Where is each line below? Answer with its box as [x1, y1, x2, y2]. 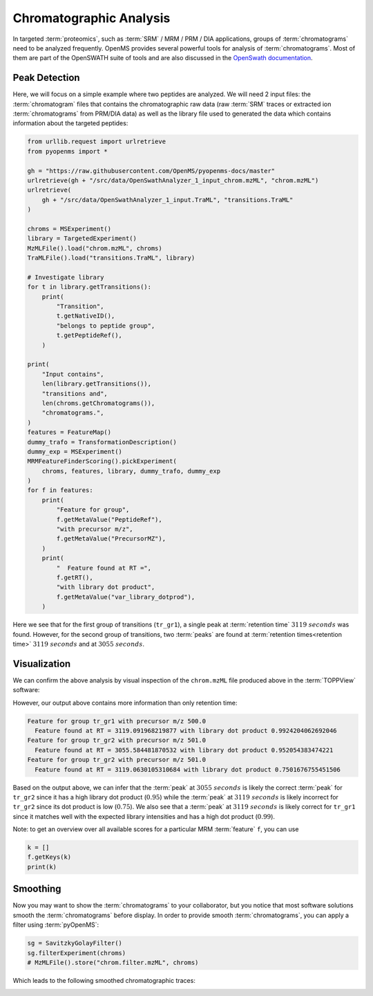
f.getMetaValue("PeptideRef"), [56, 516, 162, 523]
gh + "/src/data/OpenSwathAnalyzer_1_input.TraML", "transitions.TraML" [41, 196, 294, 203]
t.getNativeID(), [56, 312, 115, 320]
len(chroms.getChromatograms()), [41, 399, 155, 407]
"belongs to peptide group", [56, 322, 155, 329]
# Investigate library [27, 273, 104, 281]
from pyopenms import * [27, 147, 108, 155]
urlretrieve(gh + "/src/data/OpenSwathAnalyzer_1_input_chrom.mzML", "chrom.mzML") [27, 176, 319, 184]
